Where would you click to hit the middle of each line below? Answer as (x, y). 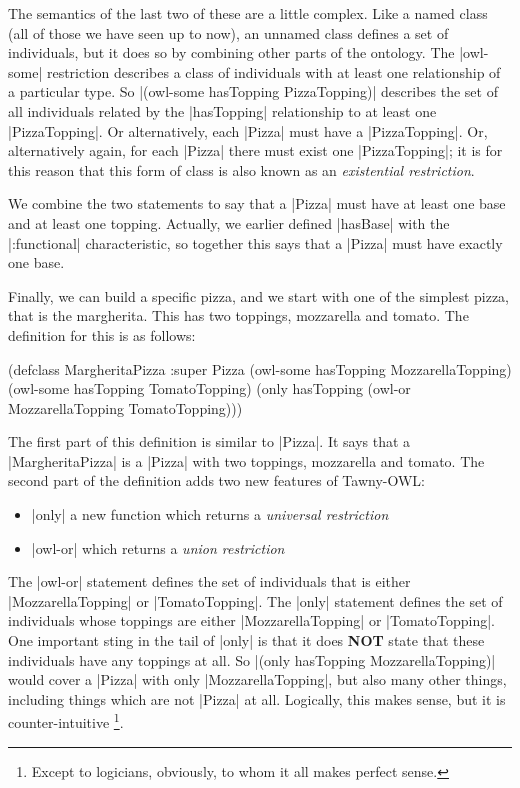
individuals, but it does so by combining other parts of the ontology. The (231, 52)
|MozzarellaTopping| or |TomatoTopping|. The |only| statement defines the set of (255, 600)
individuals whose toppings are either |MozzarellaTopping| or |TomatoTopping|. (251, 620)
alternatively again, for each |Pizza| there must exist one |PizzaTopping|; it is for (255, 150)
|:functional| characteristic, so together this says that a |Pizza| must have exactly (255, 242)
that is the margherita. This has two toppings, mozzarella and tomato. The (238, 315)
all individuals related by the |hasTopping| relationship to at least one (222, 110)
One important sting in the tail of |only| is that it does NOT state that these (246, 640)
